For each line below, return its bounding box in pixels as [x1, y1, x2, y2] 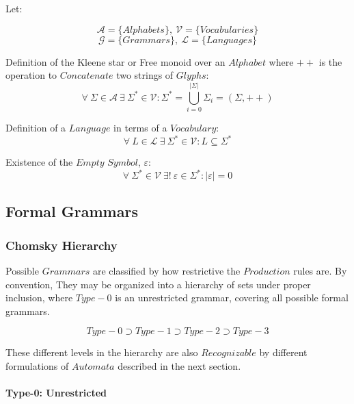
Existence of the [5, 155, 73, 168]
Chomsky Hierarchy [5, 236, 118, 253]
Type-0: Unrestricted [5, 386, 107, 400]
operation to [5, 68, 57, 82]
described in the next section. [118, 359, 241, 373]
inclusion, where [5, 290, 73, 305]
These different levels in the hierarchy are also [5, 345, 198, 359]
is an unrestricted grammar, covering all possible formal [115, 290, 349, 305]
